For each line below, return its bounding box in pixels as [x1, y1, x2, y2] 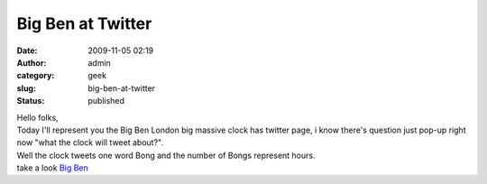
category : [16, 70, 55, 81]
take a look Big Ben [16, 162, 89, 173]
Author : [16, 57, 47, 68]
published [87, 96, 125, 106]
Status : [16, 96, 45, 106]
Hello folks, [16, 112, 59, 123]
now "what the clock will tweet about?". [16, 137, 164, 148]
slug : [16, 82, 36, 94]
